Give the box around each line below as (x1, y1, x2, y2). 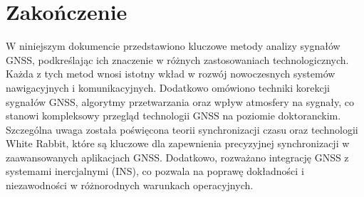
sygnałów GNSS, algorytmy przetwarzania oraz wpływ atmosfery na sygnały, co (6, 94, 355, 109)
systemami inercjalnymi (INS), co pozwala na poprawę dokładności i (6, 164, 304, 179)
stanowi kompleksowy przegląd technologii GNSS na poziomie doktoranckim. (6, 108, 341, 123)
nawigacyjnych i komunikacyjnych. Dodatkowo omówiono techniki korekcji (6, 80, 330, 95)
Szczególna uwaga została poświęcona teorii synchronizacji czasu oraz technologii (6, 122, 358, 137)
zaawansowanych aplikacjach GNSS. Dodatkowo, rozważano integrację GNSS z (6, 149, 349, 164)
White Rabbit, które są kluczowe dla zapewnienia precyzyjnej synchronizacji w (6, 136, 350, 151)
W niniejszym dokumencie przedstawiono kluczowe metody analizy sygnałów (6, 38, 340, 53)
